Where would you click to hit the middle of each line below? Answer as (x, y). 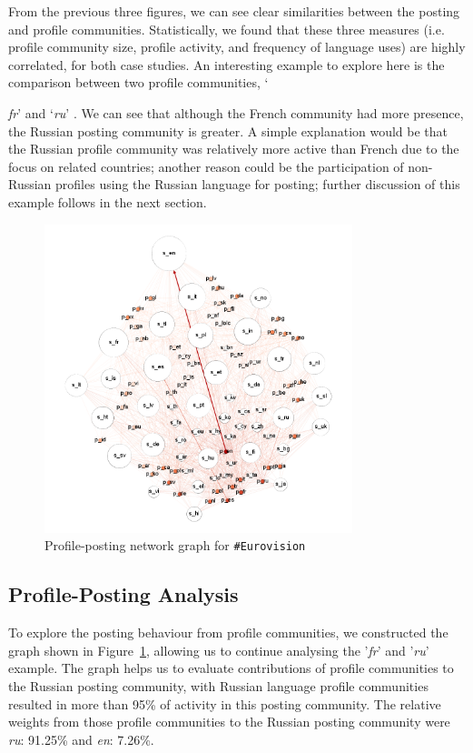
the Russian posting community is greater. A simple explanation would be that (228, 131)
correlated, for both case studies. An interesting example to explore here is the (227, 64)
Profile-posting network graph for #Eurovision (175, 545)
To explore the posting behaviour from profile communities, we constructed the (228, 633)
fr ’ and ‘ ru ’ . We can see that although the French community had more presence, (236, 112)
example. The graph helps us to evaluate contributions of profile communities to (231, 668)
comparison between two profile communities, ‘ (138, 82)
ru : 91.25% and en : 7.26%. (81, 739)
